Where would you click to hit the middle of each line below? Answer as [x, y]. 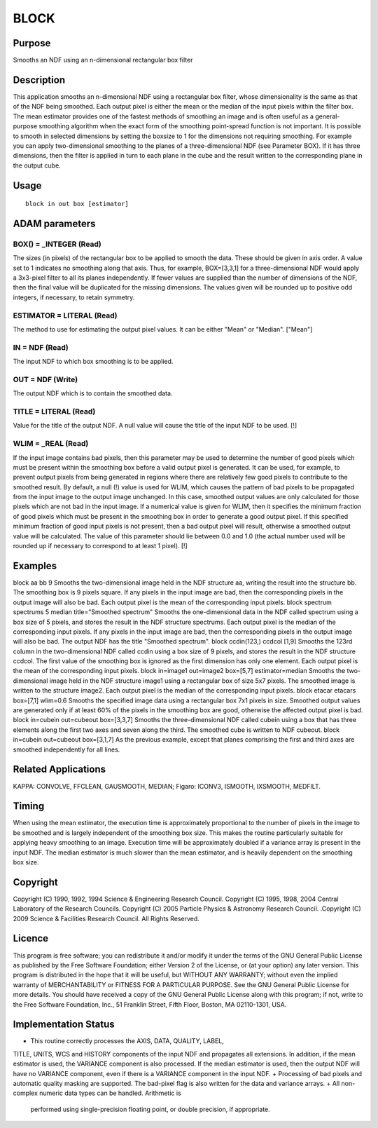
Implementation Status [64, 1025]
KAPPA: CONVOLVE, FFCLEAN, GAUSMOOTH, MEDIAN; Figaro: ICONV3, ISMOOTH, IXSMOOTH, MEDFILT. [167, 786]
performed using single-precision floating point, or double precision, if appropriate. [150, 1109]
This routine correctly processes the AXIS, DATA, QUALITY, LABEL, [127, 1041]
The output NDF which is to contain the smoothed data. [93, 393]
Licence [31, 938]
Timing [29, 806]
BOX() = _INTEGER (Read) [57, 244]
